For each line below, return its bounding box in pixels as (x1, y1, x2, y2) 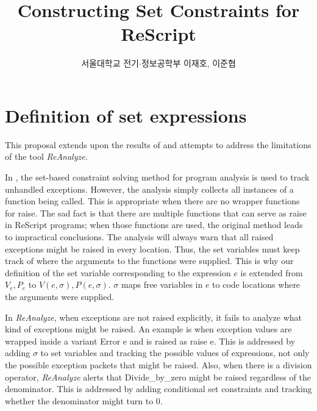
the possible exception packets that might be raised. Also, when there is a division (5, 358, 312, 371)
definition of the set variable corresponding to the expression (5, 266, 231, 279)
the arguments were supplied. (5, 290, 115, 302)
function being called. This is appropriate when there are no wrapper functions (5, 195, 300, 207)
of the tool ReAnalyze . (5, 150, 88, 163)
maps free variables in (121, 278, 203, 291)
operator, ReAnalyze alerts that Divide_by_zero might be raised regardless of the (5, 370, 311, 383)
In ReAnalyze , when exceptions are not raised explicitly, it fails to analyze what (5, 310, 302, 323)
